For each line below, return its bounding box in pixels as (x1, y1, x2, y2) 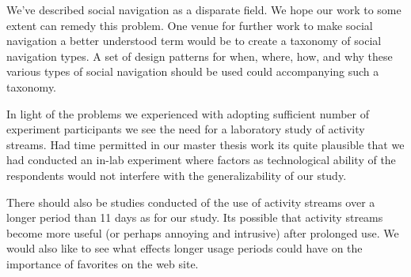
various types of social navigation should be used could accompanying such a (6, 63, 379, 80)
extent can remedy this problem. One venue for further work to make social (6, 17, 373, 33)
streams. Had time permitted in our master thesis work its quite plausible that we (6, 136, 405, 152)
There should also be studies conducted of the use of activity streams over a (6, 193, 375, 210)
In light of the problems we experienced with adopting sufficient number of (6, 105, 369, 122)
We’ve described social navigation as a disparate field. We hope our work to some (6, 2, 401, 17)
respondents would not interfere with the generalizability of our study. (6, 167, 347, 183)
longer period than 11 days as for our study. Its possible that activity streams (6, 209, 383, 226)
